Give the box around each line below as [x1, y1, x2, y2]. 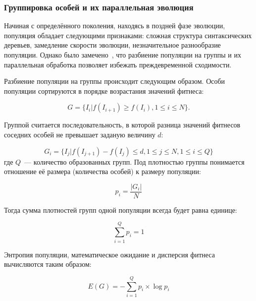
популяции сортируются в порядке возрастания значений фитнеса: [4, 85, 204, 96]
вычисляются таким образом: [4, 259, 92, 269]
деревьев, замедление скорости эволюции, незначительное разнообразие [4, 40, 221, 50]
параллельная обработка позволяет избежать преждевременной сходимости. [4, 59, 232, 69]
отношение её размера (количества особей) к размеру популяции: [4, 166, 201, 177]
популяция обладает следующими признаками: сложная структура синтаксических [4, 30, 252, 40]
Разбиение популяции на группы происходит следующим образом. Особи [4, 76, 225, 86]
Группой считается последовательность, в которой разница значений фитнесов [4, 120, 241, 130]
